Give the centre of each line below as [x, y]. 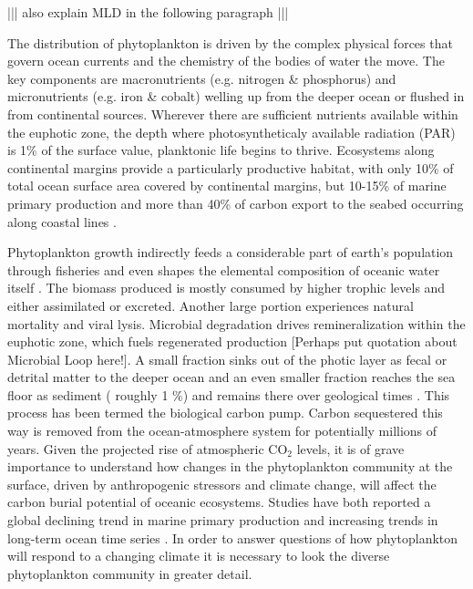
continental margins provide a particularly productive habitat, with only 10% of [231, 167]
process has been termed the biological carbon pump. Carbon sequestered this [225, 413]
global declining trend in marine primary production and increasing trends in [223, 520]
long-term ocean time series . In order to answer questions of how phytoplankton [233, 537]
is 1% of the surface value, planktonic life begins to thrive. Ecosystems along [221, 150]
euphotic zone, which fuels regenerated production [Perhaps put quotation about [232, 341]
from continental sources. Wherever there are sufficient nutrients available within [233, 114]
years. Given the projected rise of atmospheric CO [148, 448]
